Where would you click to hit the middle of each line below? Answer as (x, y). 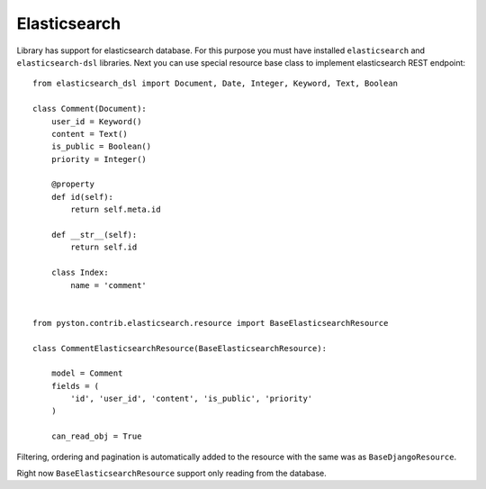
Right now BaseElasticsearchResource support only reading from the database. (172, 474)
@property (72, 184)
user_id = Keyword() (96, 121)
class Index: (80, 273)
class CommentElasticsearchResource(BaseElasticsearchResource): (180, 348)
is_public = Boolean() (101, 147)
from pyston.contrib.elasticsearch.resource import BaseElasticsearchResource (211, 323)
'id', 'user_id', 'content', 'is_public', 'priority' (192, 399)
